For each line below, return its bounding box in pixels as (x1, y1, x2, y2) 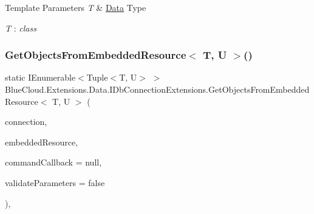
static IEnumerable (5, 71, 76, 84)
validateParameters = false (5, 176, 105, 189)
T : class (5, 21, 36, 34)
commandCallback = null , (5, 156, 102, 169)
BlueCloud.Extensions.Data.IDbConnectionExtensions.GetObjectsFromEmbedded (5, 83, 310, 95)
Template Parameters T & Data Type (5, 1, 146, 13)
